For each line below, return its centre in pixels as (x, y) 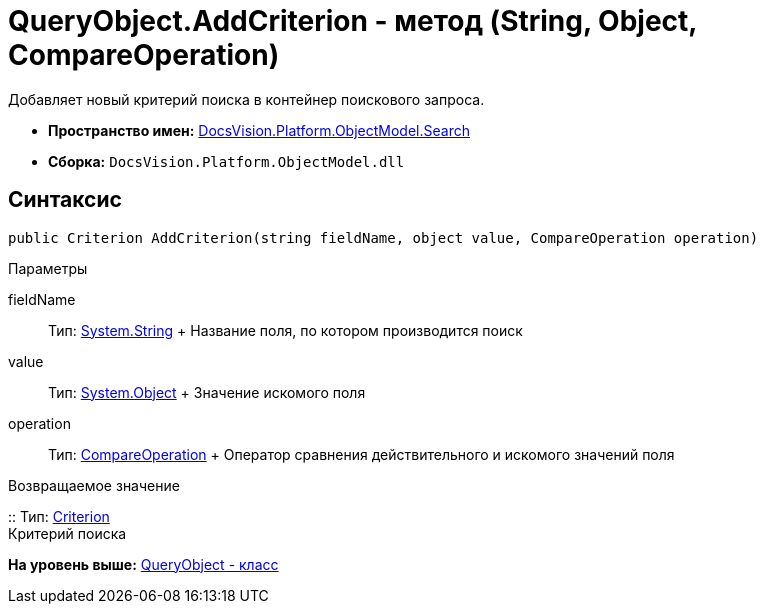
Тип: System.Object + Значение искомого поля (207, 392)
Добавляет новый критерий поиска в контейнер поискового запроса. (246, 99)
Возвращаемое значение (94, 485)
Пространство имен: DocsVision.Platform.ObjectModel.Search (259, 130)
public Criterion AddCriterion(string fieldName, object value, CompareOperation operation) (383, 237)
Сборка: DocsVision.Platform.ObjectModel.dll (226, 161)
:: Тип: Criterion (59, 516)
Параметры (48, 268)
